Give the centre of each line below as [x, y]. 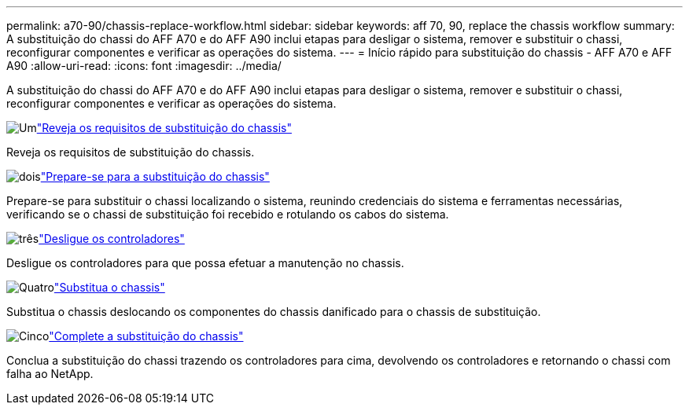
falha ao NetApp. [50, 374]
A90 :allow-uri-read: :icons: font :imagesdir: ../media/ [144, 66]
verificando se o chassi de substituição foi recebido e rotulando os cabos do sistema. [228, 214]
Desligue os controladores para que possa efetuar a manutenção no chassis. [205, 263]
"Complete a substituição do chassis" [146, 336]
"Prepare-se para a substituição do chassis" [155, 176]
